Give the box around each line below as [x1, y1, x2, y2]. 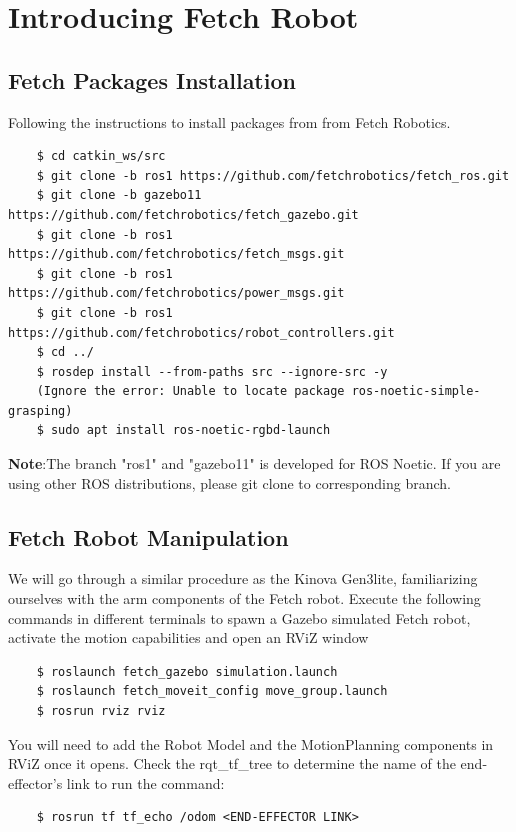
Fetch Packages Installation [8, 64, 296, 95]
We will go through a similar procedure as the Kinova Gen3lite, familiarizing [8, 568, 478, 589]
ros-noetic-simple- [351, 384, 481, 399]
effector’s [8, 772, 63, 793]
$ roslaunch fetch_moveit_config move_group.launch [36, 684, 388, 699]
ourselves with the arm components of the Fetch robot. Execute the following [8, 588, 481, 609]
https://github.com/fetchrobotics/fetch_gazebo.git [8, 207, 359, 222]
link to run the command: [66, 772, 225, 793]
